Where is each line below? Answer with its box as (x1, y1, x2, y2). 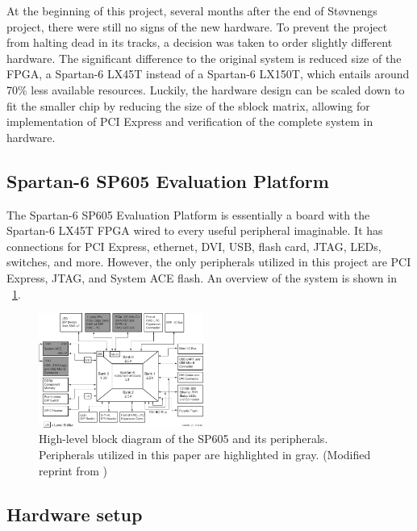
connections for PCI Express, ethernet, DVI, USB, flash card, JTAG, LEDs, (6, 237, 382, 254)
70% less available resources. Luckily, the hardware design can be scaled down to (6, 81, 405, 98)
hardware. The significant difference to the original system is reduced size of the (6, 49, 402, 66)
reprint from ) (39, 462, 107, 479)
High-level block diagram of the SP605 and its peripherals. (39, 430, 328, 447)
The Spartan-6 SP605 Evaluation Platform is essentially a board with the (6, 206, 370, 223)
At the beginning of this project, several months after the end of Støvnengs (6, 2, 377, 19)
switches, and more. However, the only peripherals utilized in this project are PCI (6, 253, 411, 270)
